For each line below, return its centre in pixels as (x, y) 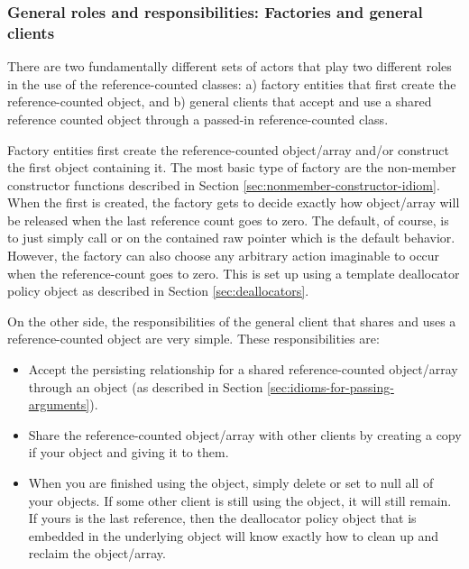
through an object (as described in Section (146, 386)
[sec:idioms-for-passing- (331, 386)
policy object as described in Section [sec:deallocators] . (158, 291)
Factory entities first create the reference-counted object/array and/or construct (228, 149)
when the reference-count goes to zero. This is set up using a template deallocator (234, 273)
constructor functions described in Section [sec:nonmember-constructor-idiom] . (224, 184)
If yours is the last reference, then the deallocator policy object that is (222, 518)
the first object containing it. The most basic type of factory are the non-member (232, 167)
